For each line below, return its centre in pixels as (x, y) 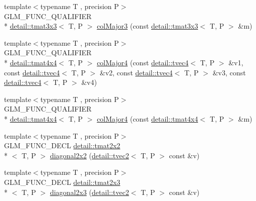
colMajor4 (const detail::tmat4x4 (147, 118)
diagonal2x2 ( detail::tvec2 (89, 155)
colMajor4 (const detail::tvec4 (143, 62)
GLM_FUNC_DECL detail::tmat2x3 (62, 182)
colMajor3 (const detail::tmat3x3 (147, 26)
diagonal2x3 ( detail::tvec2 (89, 192)
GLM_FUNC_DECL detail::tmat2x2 (62, 145)
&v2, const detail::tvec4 (136, 72)
